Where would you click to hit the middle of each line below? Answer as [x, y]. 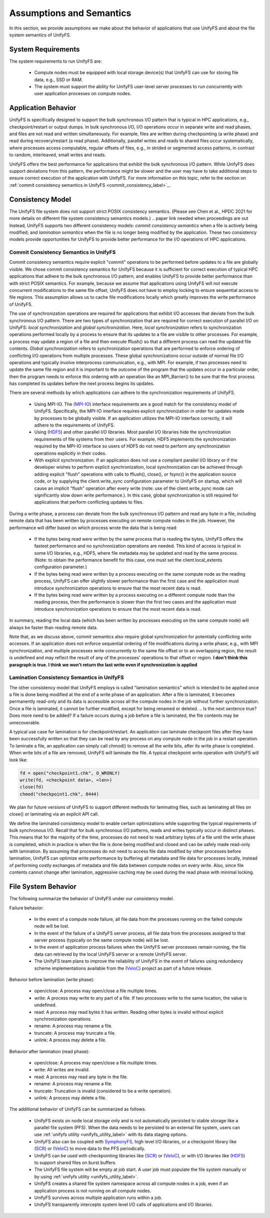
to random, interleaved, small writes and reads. [58, 155]
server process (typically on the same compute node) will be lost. [102, 940]
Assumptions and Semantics [70, 13]
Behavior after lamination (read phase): [49, 1051]
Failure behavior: [26, 908]
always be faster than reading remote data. [53, 627]
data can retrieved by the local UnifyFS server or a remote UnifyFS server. [110, 954]
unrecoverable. [25, 722]
